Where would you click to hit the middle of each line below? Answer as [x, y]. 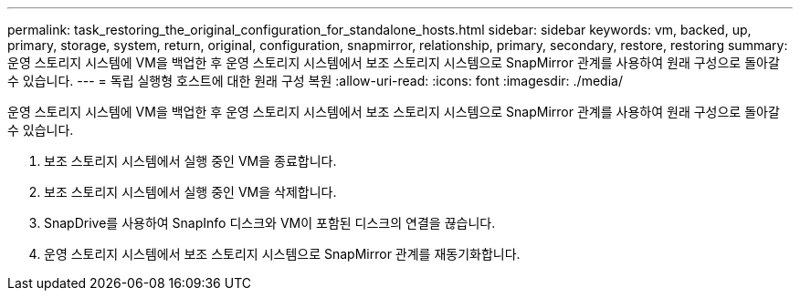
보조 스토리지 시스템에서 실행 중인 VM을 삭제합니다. [190, 192]
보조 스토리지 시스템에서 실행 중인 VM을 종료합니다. [190, 161]
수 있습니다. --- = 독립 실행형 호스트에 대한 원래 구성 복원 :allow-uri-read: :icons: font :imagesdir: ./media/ [315, 81]
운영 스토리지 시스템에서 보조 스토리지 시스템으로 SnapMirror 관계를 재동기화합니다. [282, 254]
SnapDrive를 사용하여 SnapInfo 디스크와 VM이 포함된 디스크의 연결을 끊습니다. [270, 223]
